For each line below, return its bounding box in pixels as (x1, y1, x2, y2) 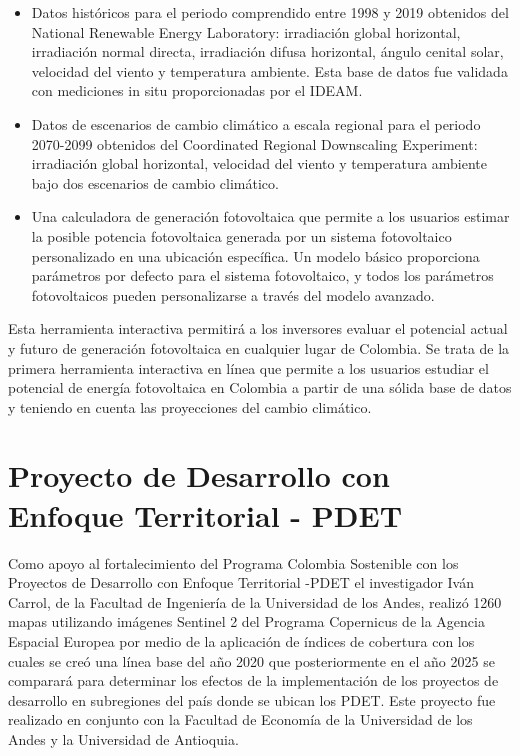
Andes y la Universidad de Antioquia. (8, 728, 239, 749)
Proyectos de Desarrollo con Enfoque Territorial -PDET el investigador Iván (8, 572, 475, 593)
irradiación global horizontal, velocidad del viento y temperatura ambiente (31, 153, 488, 174)
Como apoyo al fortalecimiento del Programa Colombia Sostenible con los (8, 552, 459, 573)
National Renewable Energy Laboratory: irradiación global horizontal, (31, 21, 461, 42)
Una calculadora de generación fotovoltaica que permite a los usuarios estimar (31, 206, 510, 227)
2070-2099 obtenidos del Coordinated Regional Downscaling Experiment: (31, 133, 478, 154)
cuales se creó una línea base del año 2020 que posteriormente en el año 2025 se (8, 650, 495, 671)
